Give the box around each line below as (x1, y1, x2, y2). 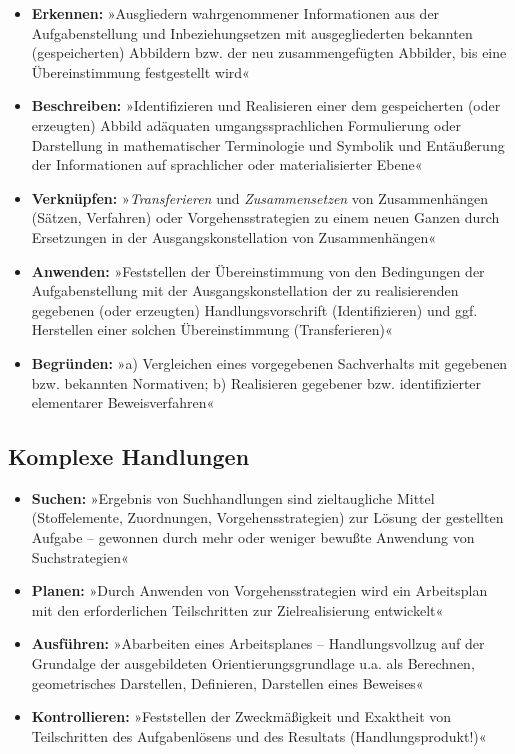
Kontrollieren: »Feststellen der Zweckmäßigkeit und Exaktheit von (31, 706, 452, 727)
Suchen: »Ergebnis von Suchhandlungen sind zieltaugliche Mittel (31, 487, 435, 508)
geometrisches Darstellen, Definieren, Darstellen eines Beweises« (31, 672, 424, 693)
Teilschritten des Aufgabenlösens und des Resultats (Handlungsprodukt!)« (31, 725, 487, 746)
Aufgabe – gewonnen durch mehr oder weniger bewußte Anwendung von (31, 527, 475, 548)
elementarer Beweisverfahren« (31, 392, 215, 413)
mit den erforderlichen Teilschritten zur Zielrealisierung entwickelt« (31, 599, 444, 620)
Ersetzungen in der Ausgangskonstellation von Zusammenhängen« (31, 226, 437, 247)
